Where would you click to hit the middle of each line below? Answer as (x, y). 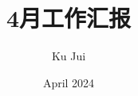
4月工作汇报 (69, 18)
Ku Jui (69, 56)
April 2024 (69, 82)
